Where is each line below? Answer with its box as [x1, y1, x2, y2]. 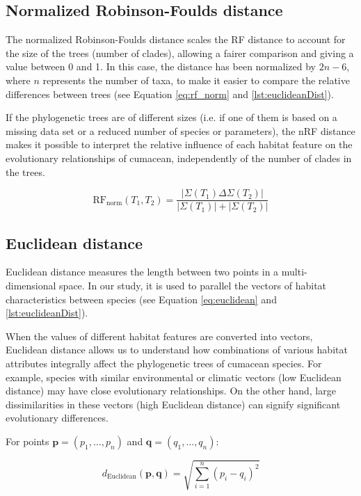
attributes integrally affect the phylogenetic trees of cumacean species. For [6, 355, 322, 370]
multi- [281, 264, 307, 279]
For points [6, 433, 49, 448]
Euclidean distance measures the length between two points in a [6, 264, 279, 279]
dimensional [6, 278, 56, 292]
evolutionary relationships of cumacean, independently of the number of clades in [6, 150, 352, 165]
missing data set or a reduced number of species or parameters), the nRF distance [6, 123, 355, 138]
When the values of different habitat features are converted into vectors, [6, 328, 313, 343]
